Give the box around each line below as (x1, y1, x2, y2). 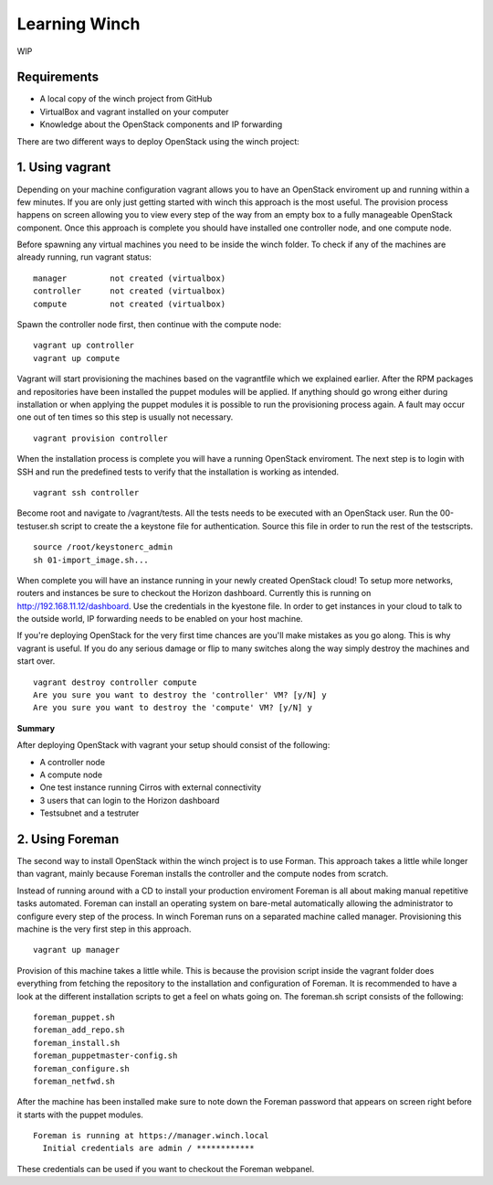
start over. (16, 656, 56, 667)
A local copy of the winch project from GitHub (39, 93, 213, 104)
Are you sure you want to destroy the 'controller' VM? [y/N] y (33, 690, 328, 700)
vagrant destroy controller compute (33, 677, 197, 688)
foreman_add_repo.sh (33, 1025, 125, 1035)
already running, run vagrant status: (16, 251, 152, 262)
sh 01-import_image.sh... (33, 554, 150, 565)
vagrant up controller (33, 340, 135, 351)
